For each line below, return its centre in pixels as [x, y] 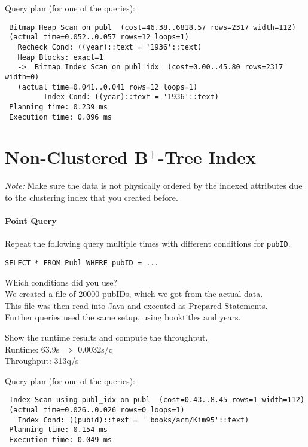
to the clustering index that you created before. [92, 197]
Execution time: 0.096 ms [60, 117]
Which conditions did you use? [61, 282]
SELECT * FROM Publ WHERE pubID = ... [82, 263]
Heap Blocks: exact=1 [60, 57]
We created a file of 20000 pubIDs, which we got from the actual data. [134, 294]
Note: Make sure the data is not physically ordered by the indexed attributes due [154, 186]
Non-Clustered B [77, 157]
